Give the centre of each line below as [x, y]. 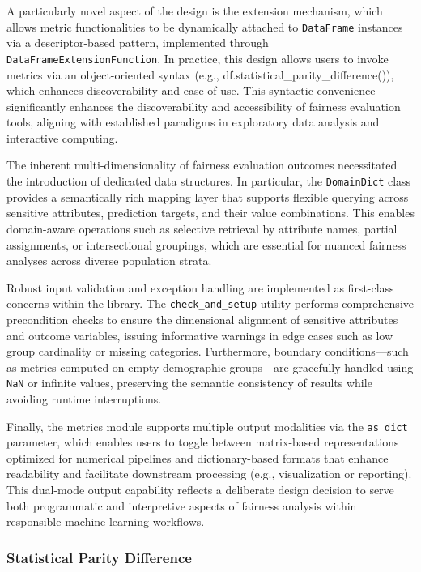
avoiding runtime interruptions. [84, 398]
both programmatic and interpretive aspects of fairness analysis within [182, 505]
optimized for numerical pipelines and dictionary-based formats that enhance [198, 457]
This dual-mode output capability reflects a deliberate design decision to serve [200, 489]
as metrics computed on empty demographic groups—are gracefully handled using [210, 367]
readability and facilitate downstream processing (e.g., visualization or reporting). [209, 474]
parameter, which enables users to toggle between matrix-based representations [203, 442]
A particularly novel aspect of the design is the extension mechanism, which [195, 11]
